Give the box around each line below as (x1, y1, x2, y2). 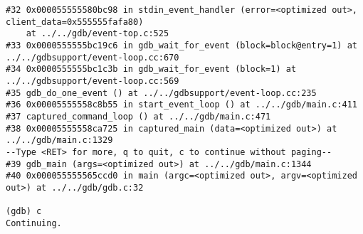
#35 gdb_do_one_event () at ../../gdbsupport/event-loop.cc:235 (6, 87, 317, 98)
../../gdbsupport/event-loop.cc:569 (6, 75, 179, 86)
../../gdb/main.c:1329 (6, 135, 113, 146)
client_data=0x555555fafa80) (6, 16, 144, 27)
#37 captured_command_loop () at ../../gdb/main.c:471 (6, 111, 271, 122)
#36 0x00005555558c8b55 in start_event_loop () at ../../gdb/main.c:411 (6, 100, 357, 110)
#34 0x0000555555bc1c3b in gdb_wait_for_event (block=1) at (6, 64, 297, 75)
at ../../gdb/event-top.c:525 (26, 28, 169, 39)
